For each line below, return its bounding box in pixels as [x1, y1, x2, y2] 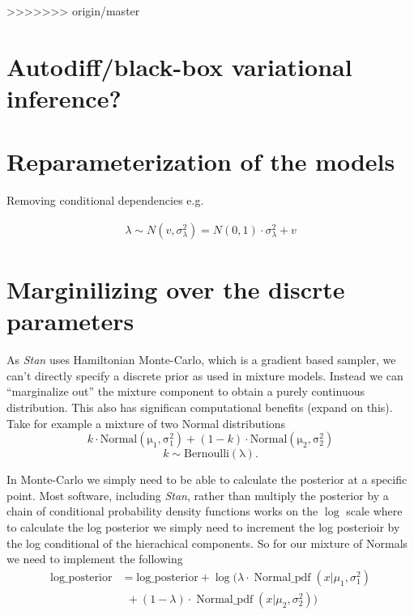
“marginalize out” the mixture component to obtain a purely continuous [6, 383, 365, 400]
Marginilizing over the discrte [6, 273, 345, 306]
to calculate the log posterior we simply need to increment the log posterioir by [6, 518, 400, 535]
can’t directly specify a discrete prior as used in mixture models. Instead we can [6, 367, 403, 384]
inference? [6, 81, 122, 114]
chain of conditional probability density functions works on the [6, 503, 318, 520]
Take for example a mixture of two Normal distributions [6, 414, 286, 431]
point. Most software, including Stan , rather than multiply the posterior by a [6, 486, 389, 503]
